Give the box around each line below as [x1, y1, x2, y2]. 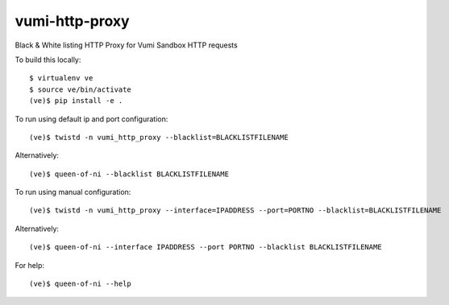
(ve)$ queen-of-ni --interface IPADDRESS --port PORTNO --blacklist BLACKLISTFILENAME [29, 242, 382, 252]
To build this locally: [15, 55, 81, 64]
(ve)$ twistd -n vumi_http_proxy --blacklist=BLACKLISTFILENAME [29, 133, 289, 142]
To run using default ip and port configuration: [15, 113, 168, 124]
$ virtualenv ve [29, 73, 94, 83]
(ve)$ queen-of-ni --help [29, 279, 132, 289]
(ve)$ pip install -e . [29, 97, 123, 105]
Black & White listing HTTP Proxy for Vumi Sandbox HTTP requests [15, 40, 238, 50]
